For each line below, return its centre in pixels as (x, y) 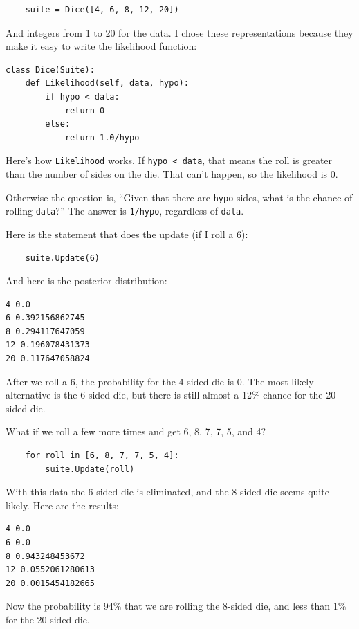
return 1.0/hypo (102, 137)
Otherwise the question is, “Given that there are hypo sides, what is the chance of (179, 197)
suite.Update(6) (63, 258)
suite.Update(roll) (90, 469)
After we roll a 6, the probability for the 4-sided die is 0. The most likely (160, 381)
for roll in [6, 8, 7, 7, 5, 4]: (102, 456)
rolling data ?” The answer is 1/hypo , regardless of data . (125, 211)
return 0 (85, 110)
